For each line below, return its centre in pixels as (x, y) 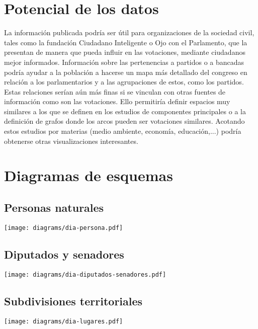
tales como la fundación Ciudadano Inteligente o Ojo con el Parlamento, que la (126, 42)
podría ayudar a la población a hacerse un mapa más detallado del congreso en (126, 72)
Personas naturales (54, 208)
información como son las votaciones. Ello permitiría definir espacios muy (117, 101)
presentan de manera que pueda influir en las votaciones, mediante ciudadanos (125, 52)
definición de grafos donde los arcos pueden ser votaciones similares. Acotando (124, 121)
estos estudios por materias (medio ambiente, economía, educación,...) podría (123, 131)
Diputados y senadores (64, 254)
